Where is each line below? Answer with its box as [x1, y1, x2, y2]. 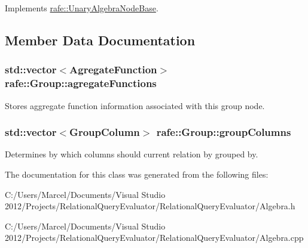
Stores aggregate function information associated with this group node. [5, 99, 265, 111]
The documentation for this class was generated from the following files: [5, 168, 269, 180]
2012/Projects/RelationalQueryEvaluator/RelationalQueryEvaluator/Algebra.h [5, 200, 295, 212]
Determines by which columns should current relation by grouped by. [5, 148, 258, 160]
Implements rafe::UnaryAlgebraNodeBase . [5, 2, 158, 14]
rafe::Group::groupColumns [156, 125, 291, 139]
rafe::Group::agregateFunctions [5, 76, 157, 91]
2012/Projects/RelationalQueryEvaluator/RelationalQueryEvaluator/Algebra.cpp [5, 231, 304, 244]
